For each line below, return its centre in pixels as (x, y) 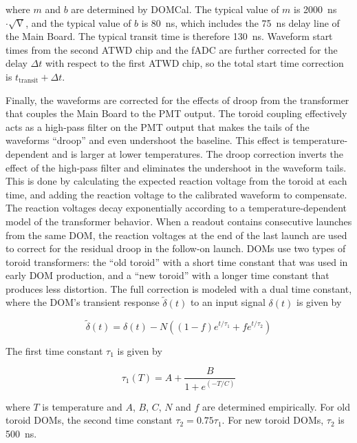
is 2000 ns (315, 9)
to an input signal (228, 302)
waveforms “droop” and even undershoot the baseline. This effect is (148, 140)
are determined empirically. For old (276, 406)
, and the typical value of (78, 22)
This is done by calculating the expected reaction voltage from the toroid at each (176, 181)
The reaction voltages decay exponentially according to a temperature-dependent (176, 208)
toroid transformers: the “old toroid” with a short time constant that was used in (177, 261)
